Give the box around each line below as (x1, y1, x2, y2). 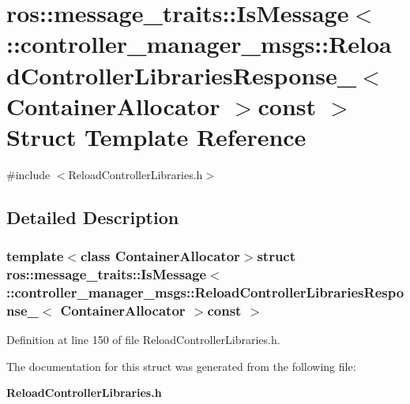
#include (6, 166, 51, 182)
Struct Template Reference (6, 120, 307, 152)
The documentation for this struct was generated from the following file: (6, 357, 356, 374)
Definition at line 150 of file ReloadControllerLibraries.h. (6, 331, 280, 348)
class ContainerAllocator (80, 246, 240, 266)
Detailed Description (6, 204, 179, 229)
